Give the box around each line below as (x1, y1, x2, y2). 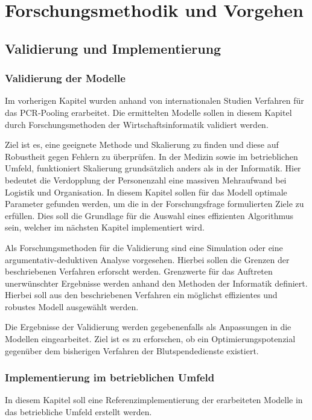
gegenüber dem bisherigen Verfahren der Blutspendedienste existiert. (5, 344, 259, 357)
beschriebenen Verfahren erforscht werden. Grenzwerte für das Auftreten (5, 265, 273, 278)
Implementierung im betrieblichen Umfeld (5, 370, 215, 385)
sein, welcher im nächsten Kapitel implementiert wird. (5, 221, 205, 234)
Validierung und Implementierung (5, 39, 221, 57)
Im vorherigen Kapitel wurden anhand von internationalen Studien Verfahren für (5, 94, 304, 107)
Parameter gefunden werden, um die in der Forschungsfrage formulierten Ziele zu (5, 197, 304, 210)
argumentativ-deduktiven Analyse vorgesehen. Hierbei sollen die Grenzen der (5, 253, 290, 266)
